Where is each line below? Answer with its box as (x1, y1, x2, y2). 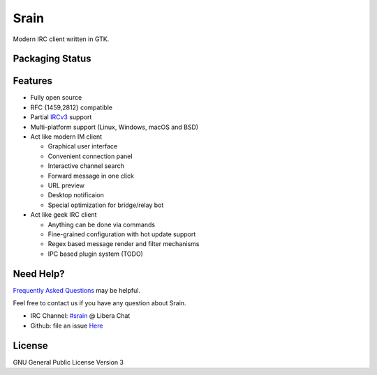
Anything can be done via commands (47, 220, 156, 229)
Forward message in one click (47, 171, 134, 180)
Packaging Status (13, 53, 91, 65)
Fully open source (30, 93, 82, 102)
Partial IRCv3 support (30, 113, 92, 121)
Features (13, 75, 52, 87)
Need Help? (13, 268, 66, 280)
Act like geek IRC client (30, 211, 97, 219)
